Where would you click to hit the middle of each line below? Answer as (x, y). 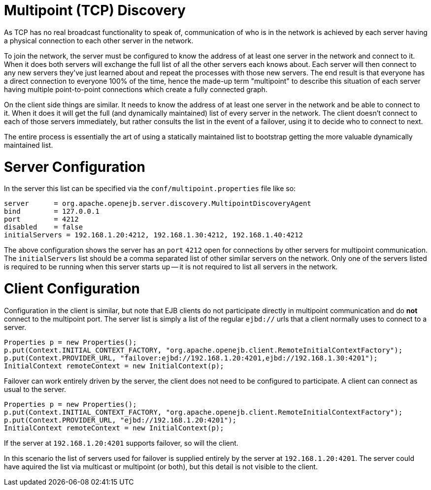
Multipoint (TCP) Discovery (95, 10)
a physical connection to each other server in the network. (99, 40)
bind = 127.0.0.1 (52, 212)
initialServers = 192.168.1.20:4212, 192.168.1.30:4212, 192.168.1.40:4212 (153, 235)
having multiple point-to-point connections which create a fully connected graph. (136, 89)
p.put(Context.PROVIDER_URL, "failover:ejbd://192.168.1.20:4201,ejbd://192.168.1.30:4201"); (191, 358)
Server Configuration (75, 167)
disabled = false (44, 227)
